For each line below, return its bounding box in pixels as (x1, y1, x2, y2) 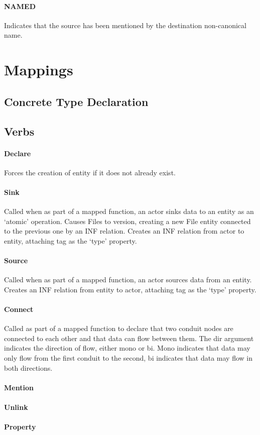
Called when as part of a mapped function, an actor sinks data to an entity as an (4, 206, 254, 216)
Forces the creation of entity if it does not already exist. (4, 167, 176, 177)
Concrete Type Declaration (4, 93, 149, 109)
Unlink (4, 402, 28, 412)
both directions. (4, 362, 53, 373)
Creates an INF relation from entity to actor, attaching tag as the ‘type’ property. (4, 284, 256, 294)
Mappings (4, 59, 73, 80)
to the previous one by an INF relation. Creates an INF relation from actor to (4, 226, 244, 236)
